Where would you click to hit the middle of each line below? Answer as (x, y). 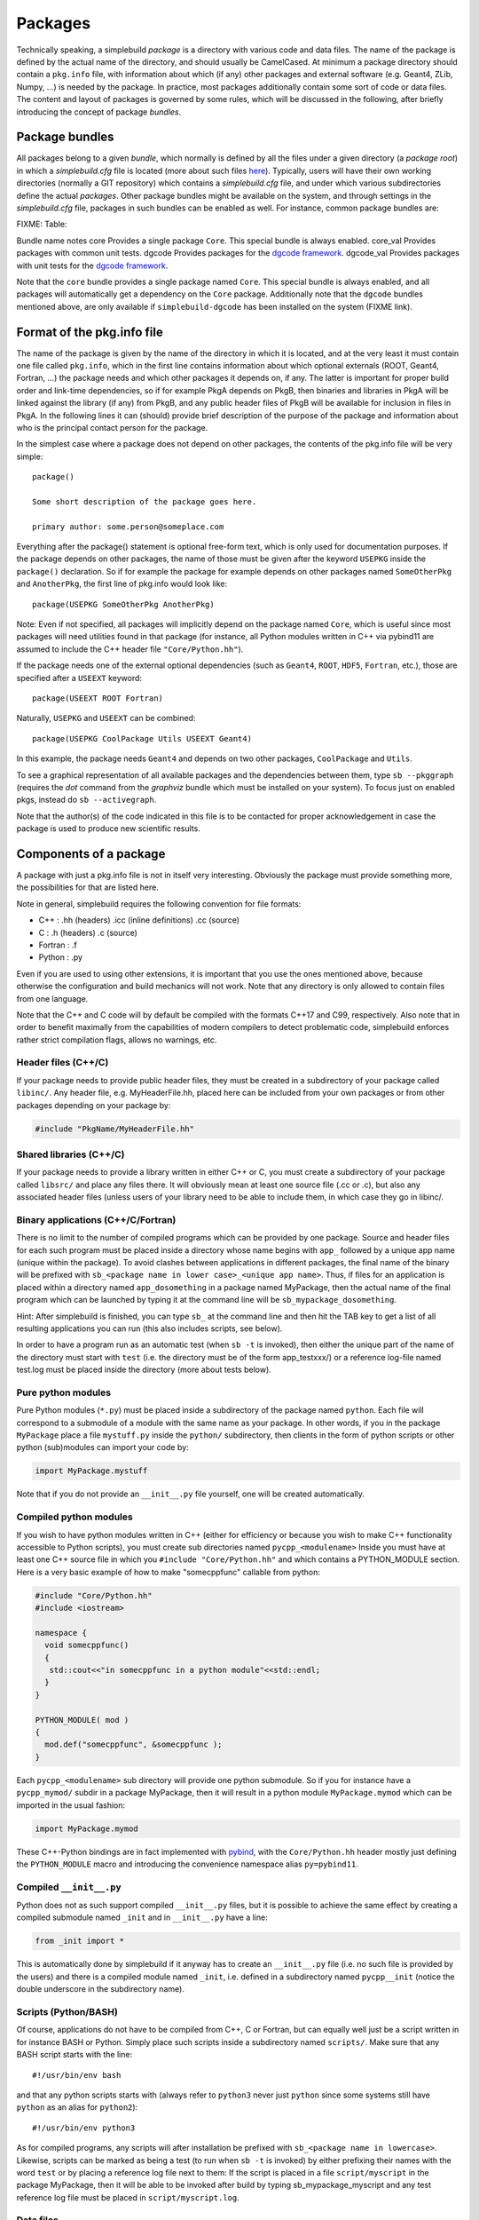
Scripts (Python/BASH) (67, 2012)
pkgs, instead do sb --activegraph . (86, 800)
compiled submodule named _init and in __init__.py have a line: (142, 1917)
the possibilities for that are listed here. (87, 887)
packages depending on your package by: (94, 1105)
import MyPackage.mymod (87, 1828)
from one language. (52, 998)
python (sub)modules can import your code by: (103, 1447)
